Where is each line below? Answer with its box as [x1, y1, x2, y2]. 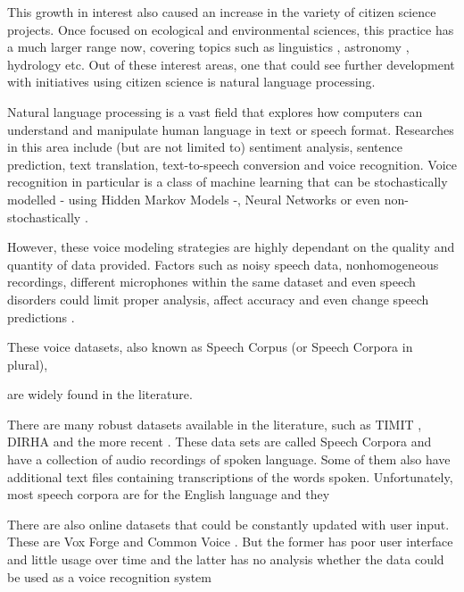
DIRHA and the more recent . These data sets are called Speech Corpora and [7, 432, 432, 451]
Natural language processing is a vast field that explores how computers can [7, 102, 423, 121]
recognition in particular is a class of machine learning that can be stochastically [7, 172, 448, 191]
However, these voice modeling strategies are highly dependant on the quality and [7, 238, 455, 256]
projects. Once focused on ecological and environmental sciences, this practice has [7, 20, 454, 38]
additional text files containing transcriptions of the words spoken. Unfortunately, [7, 467, 453, 486]
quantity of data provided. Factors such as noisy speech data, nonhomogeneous [7, 254, 439, 273]
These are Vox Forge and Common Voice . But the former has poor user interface [7, 532, 453, 551]
